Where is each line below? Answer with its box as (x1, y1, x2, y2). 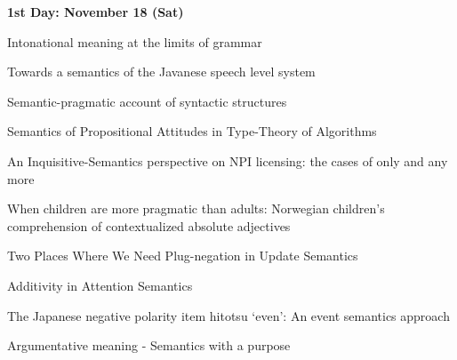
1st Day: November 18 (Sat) (7, 3, 184, 20)
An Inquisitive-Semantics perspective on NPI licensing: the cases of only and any (7, 151, 448, 170)
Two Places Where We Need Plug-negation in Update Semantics (7, 246, 358, 265)
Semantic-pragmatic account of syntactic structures (7, 92, 287, 110)
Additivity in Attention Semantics (7, 276, 193, 294)
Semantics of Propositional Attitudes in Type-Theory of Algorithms (7, 122, 377, 140)
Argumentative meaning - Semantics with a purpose (7, 336, 291, 355)
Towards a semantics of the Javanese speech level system (7, 62, 316, 81)
